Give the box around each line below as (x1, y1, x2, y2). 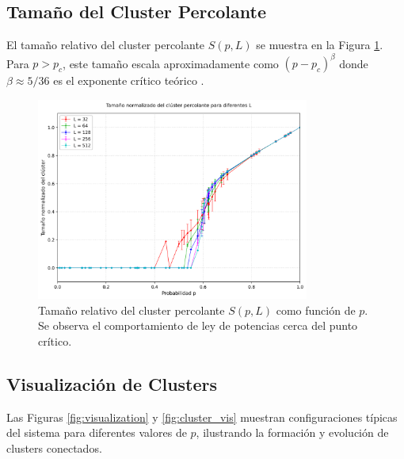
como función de (276, 301, 356, 318)
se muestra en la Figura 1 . (256, 36, 383, 53)
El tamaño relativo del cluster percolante (6, 36, 205, 53)
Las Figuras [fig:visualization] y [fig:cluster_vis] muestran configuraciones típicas (6, 408, 398, 425)
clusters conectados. (6, 440, 102, 457)
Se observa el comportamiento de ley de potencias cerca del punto (38, 317, 358, 334)
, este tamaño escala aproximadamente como (63, 55, 279, 71)
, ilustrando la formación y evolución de (196, 424, 389, 441)
